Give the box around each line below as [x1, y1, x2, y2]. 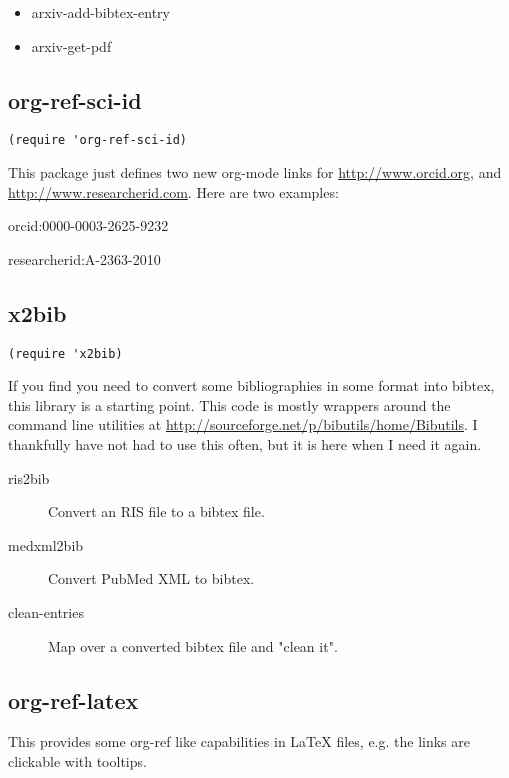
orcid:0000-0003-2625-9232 [8, 215, 169, 236]
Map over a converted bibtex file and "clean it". [48, 635, 338, 656]
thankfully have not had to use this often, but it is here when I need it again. [8, 434, 482, 455]
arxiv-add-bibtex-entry [31, 2, 170, 22]
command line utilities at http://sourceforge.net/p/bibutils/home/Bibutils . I [8, 414, 478, 435]
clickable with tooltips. [8, 751, 147, 772]
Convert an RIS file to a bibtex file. [48, 501, 265, 522]
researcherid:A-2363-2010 [8, 248, 161, 269]
